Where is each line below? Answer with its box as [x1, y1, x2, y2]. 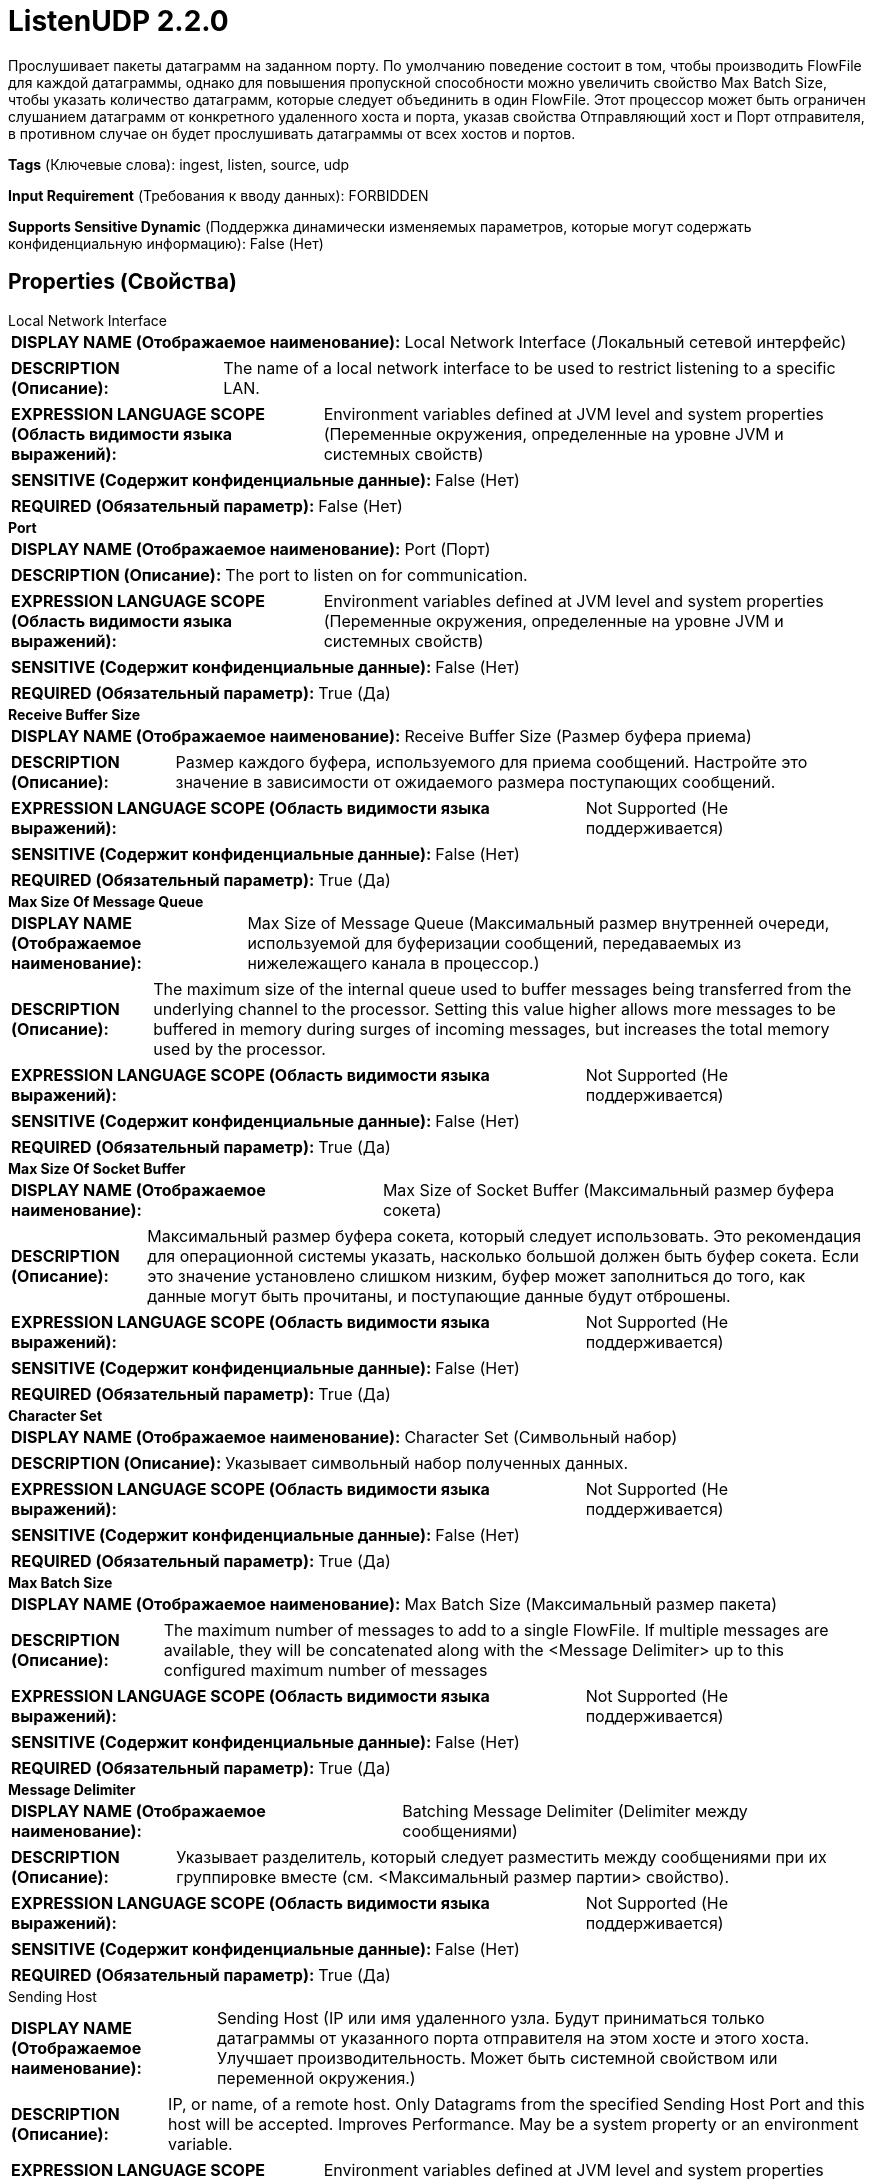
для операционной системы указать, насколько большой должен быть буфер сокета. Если [147, 1245, 859, 1266]
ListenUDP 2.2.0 [8, 4, 229, 38]
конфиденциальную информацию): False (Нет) [8, 234, 324, 252]
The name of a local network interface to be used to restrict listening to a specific [223, 357, 836, 378]
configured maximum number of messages [163, 1659, 488, 1680]
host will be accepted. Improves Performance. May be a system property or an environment [168, 2113, 859, 2134]
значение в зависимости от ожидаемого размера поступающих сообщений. [175, 771, 776, 792]
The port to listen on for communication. [225, 564, 528, 585]
